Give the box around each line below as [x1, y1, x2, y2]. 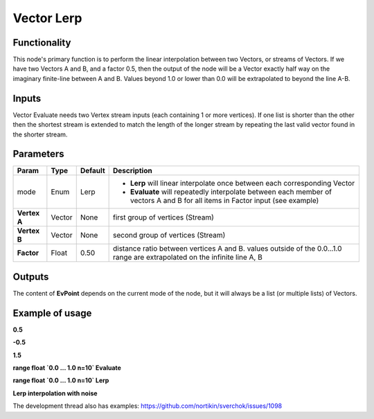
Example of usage [12, 307, 92, 319]
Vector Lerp [12, 10, 82, 26]
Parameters [12, 148, 64, 160]
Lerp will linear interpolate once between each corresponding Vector [130, 179, 355, 188]
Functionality [12, 37, 71, 48]
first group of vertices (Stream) [112, 213, 215, 222]
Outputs [12, 271, 49, 283]
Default [80, 166, 105, 176]
